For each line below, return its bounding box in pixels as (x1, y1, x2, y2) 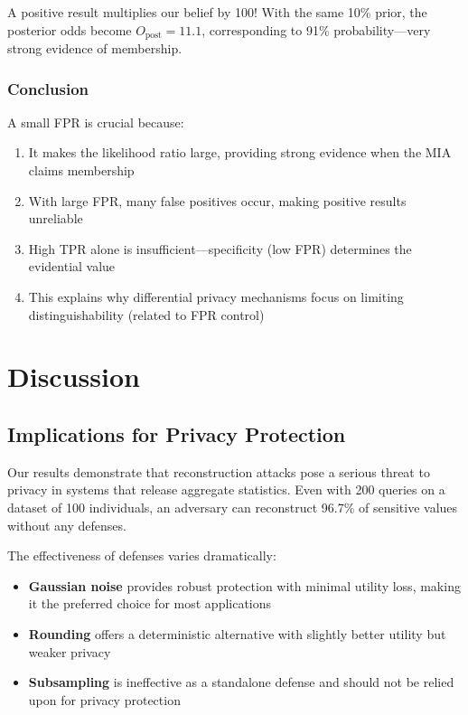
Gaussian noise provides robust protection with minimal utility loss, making (28, 576, 461, 595)
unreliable (28, 209, 83, 228)
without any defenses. (7, 515, 126, 534)
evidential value (28, 257, 116, 276)
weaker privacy (28, 642, 111, 661)
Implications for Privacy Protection (7, 419, 346, 447)
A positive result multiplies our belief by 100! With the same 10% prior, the (7, 3, 427, 21)
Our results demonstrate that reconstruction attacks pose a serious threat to (7, 462, 430, 481)
